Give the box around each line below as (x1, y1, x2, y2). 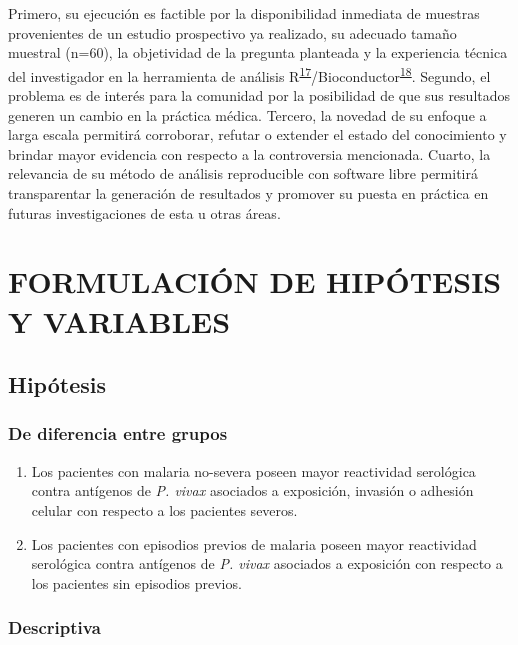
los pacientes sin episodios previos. (31, 572, 242, 593)
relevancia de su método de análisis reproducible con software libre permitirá (8, 163, 478, 184)
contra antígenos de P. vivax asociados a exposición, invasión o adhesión (31, 480, 474, 501)
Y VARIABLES (8, 300, 231, 341)
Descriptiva (8, 615, 101, 640)
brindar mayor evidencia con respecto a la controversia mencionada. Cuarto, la (8, 143, 491, 164)
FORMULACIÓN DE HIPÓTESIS (8, 261, 502, 302)
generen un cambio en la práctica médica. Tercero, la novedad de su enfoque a (8, 104, 487, 125)
